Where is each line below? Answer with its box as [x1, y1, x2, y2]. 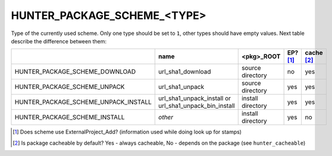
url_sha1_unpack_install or [158, 94, 231, 103]
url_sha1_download [158, 68, 211, 76]
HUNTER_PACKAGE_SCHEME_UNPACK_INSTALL [14, 98, 152, 106]
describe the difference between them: [11, 37, 107, 44]
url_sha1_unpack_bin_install [158, 101, 235, 110]
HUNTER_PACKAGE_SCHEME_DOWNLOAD [14, 68, 136, 76]
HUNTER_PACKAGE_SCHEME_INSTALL [14, 113, 125, 122]
